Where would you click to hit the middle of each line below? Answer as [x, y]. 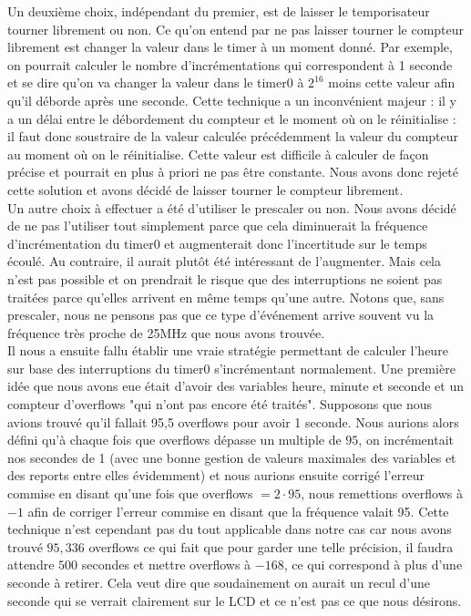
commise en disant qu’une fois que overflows [130, 493]
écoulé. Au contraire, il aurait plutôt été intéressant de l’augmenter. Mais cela [225, 261]
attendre [31, 565]
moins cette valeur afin [392, 82]
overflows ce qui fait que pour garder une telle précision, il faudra [271, 546]
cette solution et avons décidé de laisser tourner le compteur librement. [205, 189]
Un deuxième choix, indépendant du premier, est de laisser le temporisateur [219, 11]
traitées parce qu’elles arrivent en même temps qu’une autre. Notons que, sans [226, 297]
